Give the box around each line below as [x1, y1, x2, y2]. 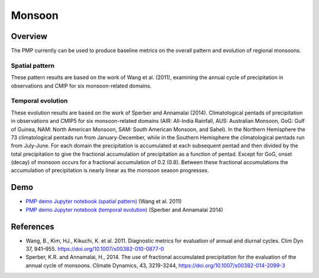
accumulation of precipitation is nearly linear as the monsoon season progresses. [11, 167, 209, 174]
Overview [11, 31, 48, 41]
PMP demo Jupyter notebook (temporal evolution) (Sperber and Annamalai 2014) [25, 206, 224, 213]
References [11, 221, 54, 231]
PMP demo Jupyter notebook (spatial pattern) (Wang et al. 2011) [25, 198, 182, 205]
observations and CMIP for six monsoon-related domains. [11, 82, 152, 89]
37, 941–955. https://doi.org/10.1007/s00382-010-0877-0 [25, 246, 164, 253]
